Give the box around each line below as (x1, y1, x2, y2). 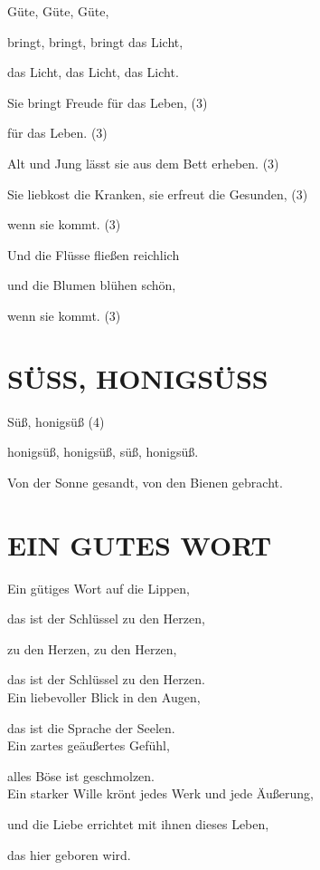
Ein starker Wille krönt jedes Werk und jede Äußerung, (7, 784, 314, 803)
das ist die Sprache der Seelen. (7, 718, 175, 737)
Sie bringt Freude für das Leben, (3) (7, 92, 208, 111)
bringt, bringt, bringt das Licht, (7, 32, 184, 51)
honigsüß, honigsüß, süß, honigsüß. (7, 442, 199, 461)
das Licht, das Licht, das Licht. (7, 63, 179, 82)
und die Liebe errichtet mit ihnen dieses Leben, (7, 814, 269, 833)
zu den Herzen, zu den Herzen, (7, 639, 177, 658)
